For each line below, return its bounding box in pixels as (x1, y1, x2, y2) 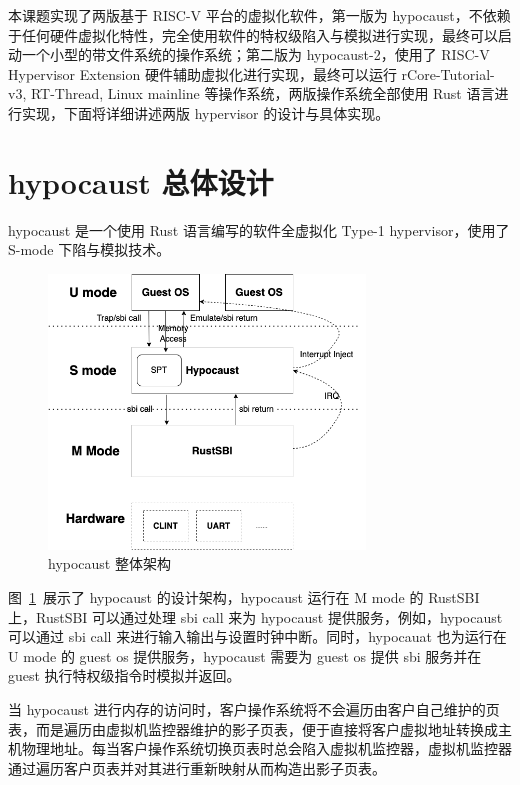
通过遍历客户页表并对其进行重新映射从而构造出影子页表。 (8, 757, 386, 778)
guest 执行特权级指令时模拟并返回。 (8, 665, 241, 686)
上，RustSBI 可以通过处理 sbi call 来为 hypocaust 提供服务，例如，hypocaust (8, 606, 503, 627)
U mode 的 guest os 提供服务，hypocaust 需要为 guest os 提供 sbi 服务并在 (8, 645, 482, 666)
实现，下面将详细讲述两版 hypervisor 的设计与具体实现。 (21, 102, 390, 123)
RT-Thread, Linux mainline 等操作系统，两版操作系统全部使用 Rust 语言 (30, 83, 495, 104)
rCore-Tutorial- (401, 63, 495, 84)
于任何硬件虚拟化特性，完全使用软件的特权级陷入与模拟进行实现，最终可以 (8, 24, 498, 45)
